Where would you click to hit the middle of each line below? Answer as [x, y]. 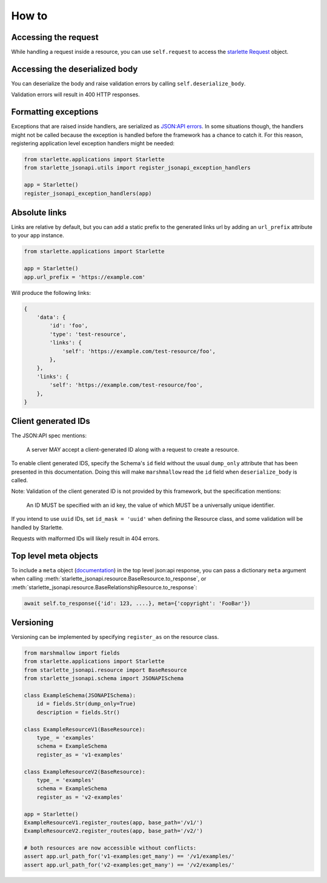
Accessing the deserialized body [74, 69]
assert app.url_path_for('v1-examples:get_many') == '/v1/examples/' [129, 856]
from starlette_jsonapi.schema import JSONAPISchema [104, 679]
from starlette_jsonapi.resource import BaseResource [105, 670]
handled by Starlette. [37, 527]
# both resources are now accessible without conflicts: [110, 848]
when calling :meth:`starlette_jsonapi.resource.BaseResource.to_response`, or [109, 579]
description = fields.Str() [78, 712]
